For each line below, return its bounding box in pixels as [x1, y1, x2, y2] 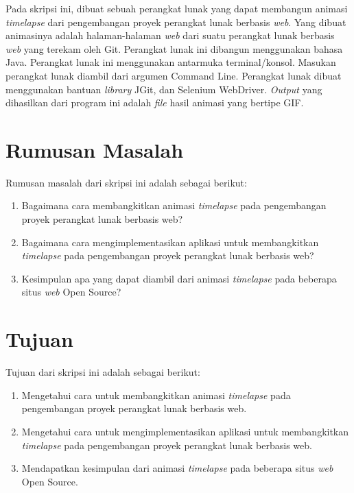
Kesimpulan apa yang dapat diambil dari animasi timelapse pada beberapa [21, 271, 337, 285]
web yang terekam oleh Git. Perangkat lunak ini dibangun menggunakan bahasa [5, 41, 343, 56]
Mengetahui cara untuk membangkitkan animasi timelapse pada [21, 387, 291, 402]
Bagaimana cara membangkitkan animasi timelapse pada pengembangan [21, 198, 327, 213]
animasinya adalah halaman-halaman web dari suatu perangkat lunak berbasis [5, 28, 335, 43]
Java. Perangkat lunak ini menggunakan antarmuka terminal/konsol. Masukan [5, 55, 336, 69]
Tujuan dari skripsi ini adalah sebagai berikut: [5, 365, 200, 379]
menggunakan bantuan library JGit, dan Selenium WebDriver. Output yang [5, 82, 322, 96]
